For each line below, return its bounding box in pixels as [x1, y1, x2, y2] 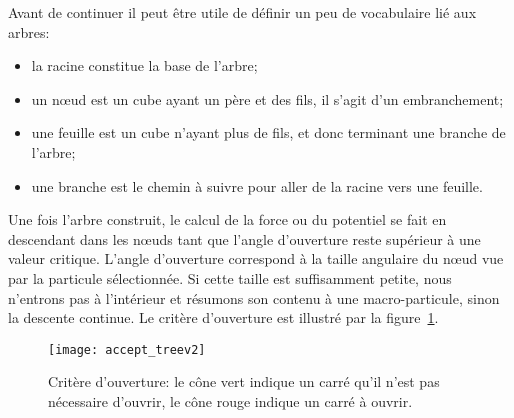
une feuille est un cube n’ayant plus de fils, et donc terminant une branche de [31, 122, 506, 143]
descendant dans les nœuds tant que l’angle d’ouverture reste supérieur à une [8, 228, 481, 249]
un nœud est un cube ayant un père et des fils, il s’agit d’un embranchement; [31, 88, 504, 109]
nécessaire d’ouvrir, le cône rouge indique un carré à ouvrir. [48, 390, 413, 411]
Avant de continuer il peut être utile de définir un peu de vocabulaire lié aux [8, 2, 477, 22]
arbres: [8, 21, 50, 42]
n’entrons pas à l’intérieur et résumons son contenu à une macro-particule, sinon [8, 287, 500, 308]
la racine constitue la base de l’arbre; [31, 55, 258, 76]
